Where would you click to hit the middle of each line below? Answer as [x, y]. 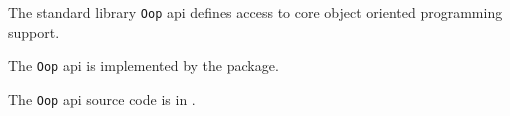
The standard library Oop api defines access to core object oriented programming [255, 12]
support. [34, 31]
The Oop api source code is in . [102, 98]
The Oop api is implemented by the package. [143, 65]
